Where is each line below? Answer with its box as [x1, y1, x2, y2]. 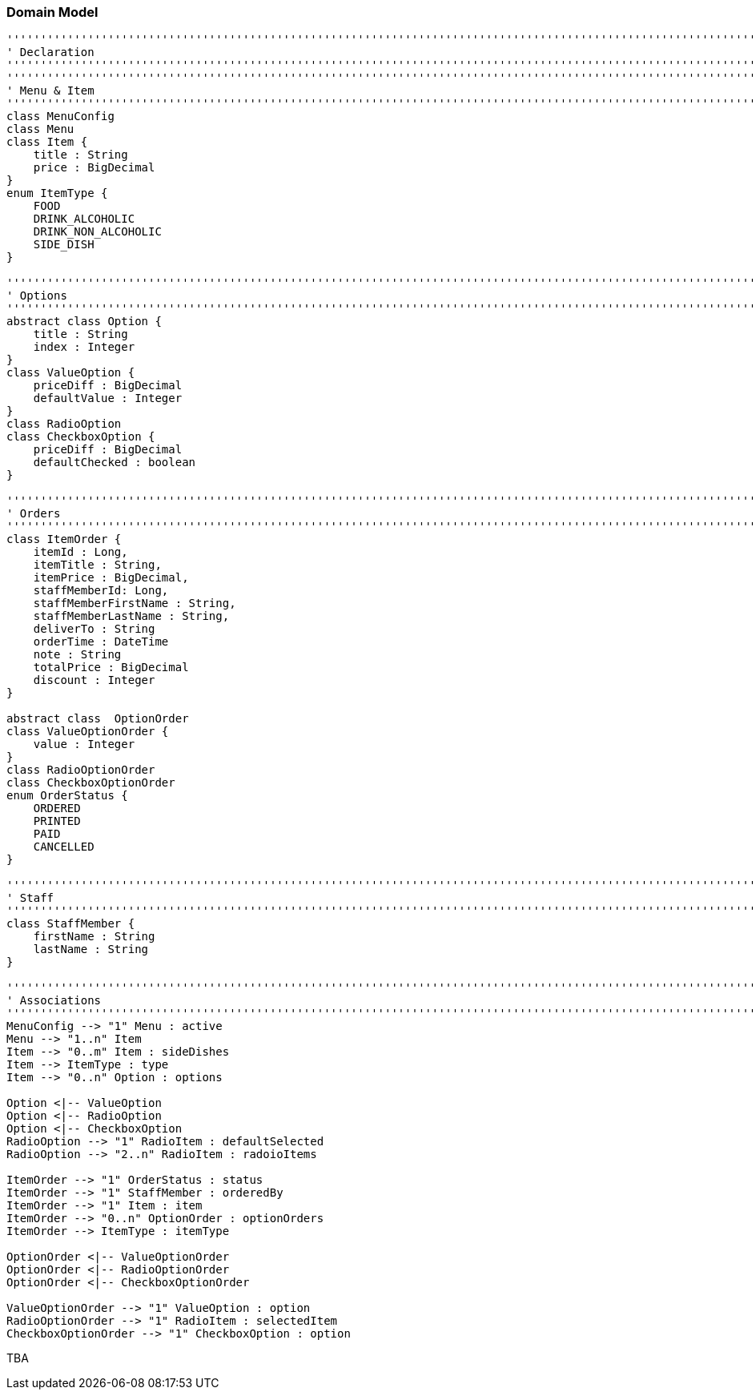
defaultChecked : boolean [33, 456, 196, 469]
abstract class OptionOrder [6, 712, 189, 726]
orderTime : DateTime [33, 635, 169, 649]
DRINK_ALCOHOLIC [33, 212, 135, 226]
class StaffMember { [6, 917, 135, 931]
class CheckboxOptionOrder [6, 776, 175, 790]
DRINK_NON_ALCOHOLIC [33, 225, 162, 239]
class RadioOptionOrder [6, 763, 155, 777]
